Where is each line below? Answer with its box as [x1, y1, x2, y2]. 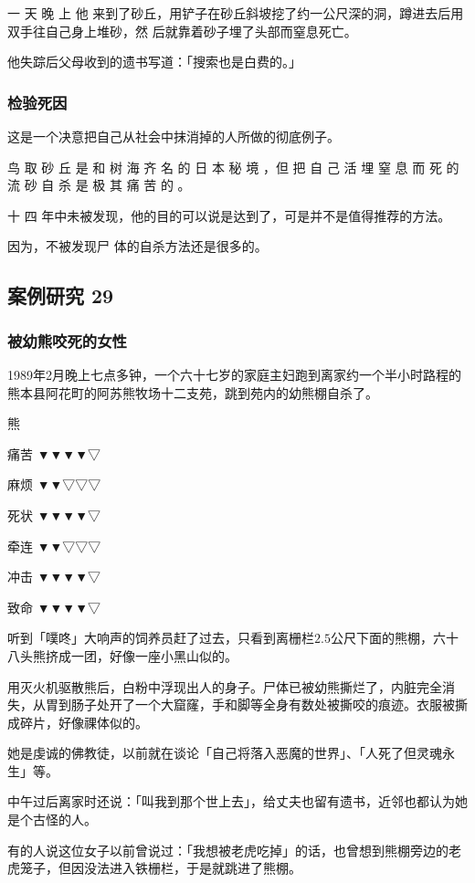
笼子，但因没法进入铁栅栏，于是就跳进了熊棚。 [19, 858, 301, 878]
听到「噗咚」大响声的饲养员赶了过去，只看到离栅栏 [7, 628, 314, 647]
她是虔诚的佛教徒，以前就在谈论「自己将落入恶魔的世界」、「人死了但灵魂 [7, 743, 442, 762]
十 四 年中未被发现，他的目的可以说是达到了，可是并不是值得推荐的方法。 [7, 205, 451, 225]
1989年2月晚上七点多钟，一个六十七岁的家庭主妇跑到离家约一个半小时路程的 [7, 364, 461, 384]
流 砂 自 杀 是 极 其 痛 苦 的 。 [7, 175, 191, 194]
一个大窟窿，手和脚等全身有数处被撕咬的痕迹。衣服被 [134, 695, 455, 714]
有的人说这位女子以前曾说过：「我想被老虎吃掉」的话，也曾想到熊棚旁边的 [7, 840, 449, 859]
